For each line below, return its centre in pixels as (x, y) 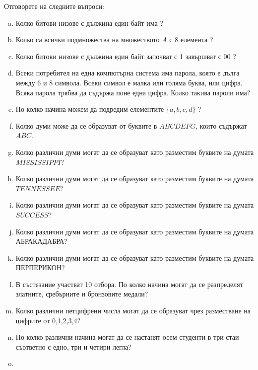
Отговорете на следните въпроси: (54, 6)
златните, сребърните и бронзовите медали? (82, 294)
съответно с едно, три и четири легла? (73, 346)
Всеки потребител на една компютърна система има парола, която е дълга (128, 73)
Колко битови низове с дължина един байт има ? (90, 23)
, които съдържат (221, 125)
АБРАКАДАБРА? (41, 241)
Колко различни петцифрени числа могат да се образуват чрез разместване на (133, 311)
